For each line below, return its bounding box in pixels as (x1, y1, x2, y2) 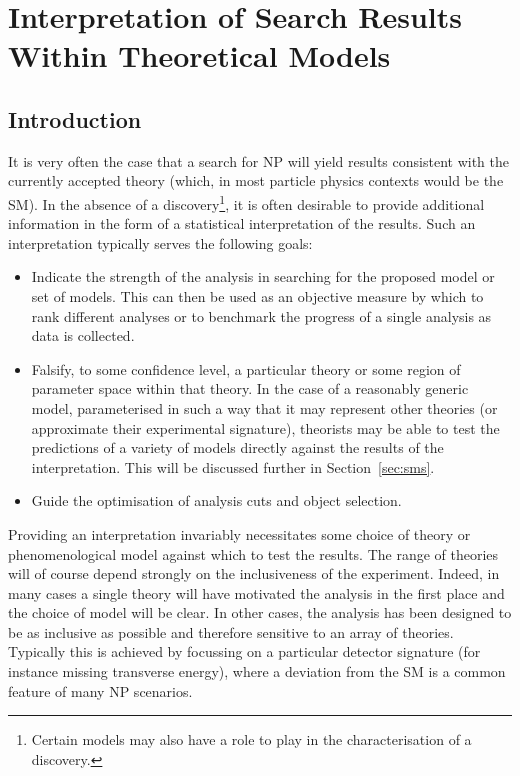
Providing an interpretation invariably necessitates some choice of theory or (8, 523, 471, 544)
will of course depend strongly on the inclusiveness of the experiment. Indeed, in (8, 563, 500, 584)
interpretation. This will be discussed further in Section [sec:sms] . (31, 456, 435, 477)
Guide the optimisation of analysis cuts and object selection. (31, 490, 402, 511)
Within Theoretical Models (8, 35, 391, 76)
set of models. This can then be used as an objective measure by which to (31, 285, 484, 306)
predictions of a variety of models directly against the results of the (31, 437, 444, 458)
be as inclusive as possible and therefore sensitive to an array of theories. (8, 621, 454, 642)
